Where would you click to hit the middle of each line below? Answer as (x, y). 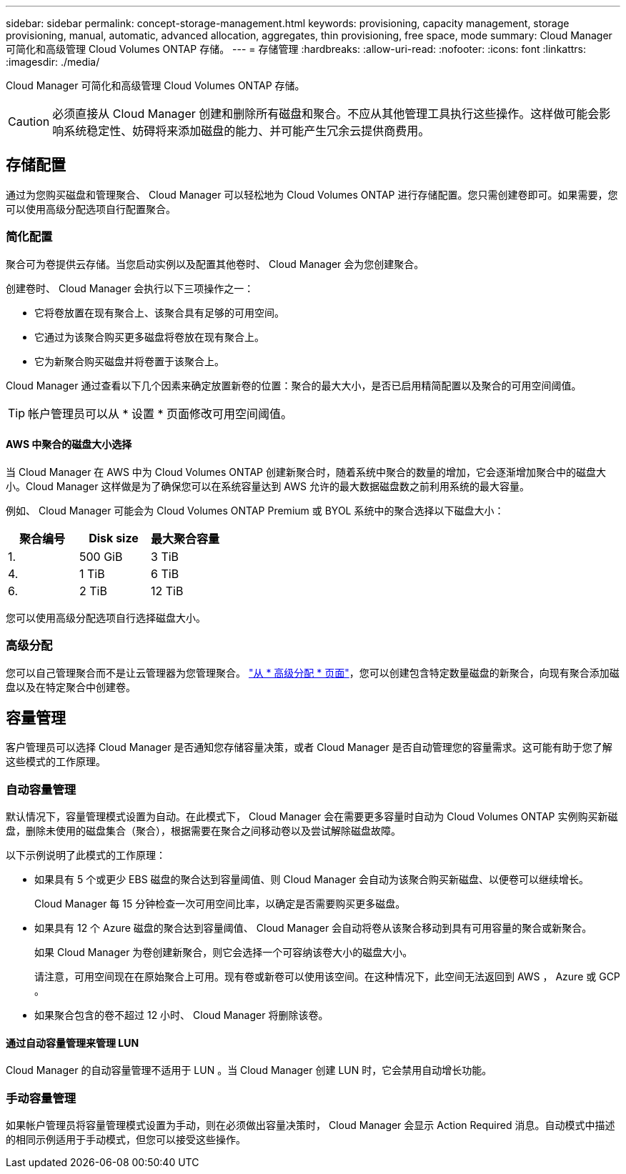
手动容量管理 (41, 1098)
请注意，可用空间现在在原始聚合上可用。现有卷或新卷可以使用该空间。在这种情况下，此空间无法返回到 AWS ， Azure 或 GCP (327, 977)
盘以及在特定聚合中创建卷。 (71, 687)
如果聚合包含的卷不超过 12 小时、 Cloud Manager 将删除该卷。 (182, 1015)
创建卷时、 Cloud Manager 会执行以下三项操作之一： (130, 288)
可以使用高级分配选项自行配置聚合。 (91, 209)
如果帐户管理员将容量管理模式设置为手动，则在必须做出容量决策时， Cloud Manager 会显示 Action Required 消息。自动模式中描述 (310, 1125)
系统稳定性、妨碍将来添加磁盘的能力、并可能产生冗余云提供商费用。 (247, 131)
